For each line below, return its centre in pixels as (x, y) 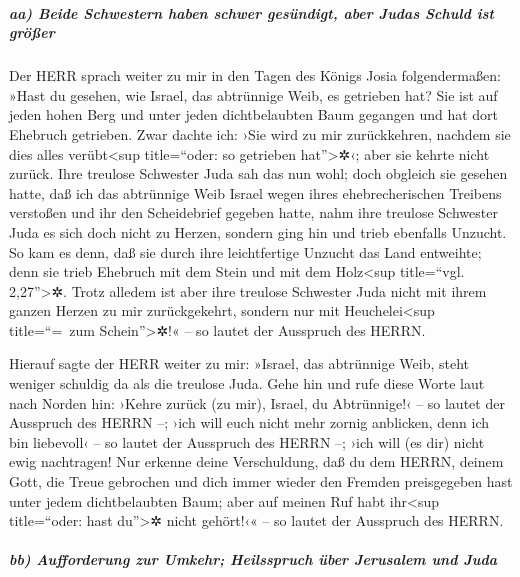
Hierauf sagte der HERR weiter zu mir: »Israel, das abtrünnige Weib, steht (239, 363)
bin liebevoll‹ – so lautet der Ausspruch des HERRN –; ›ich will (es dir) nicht (247, 441)
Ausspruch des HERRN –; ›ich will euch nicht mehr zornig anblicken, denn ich (249, 422)
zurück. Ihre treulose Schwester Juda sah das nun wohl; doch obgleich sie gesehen (258, 173)
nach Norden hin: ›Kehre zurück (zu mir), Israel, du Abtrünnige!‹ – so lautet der (257, 402)
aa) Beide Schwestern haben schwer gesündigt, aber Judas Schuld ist (251, 12)
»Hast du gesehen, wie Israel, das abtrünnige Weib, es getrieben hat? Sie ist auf (253, 94)
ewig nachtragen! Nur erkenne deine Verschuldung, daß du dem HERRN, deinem (256, 461)
